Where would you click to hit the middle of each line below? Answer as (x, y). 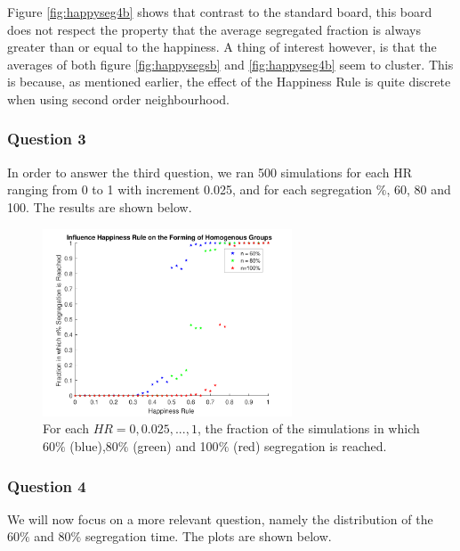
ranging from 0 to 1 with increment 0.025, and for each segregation (190, 189)
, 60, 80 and (419, 189)
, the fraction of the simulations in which (308, 428)
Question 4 (47, 485)
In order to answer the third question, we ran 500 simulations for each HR (210, 172)
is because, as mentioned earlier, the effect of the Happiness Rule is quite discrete (229, 82)
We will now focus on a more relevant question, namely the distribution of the (220, 518)
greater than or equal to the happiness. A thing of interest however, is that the (222, 47)
